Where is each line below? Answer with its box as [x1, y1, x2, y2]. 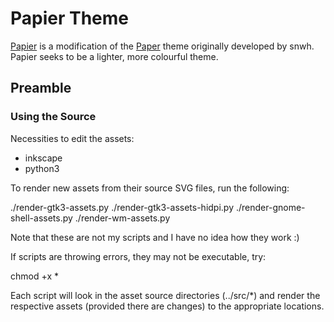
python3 [24, 162, 60, 174]
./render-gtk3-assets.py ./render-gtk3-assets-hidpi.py [10, 201, 235, 213]
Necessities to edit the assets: [10, 132, 135, 144]
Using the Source [10, 110, 97, 124]
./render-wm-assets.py [74, 212, 171, 224]
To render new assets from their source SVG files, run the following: [10, 182, 290, 194]
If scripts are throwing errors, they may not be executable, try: [10, 250, 267, 262]
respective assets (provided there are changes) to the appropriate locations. [10, 300, 325, 312]
